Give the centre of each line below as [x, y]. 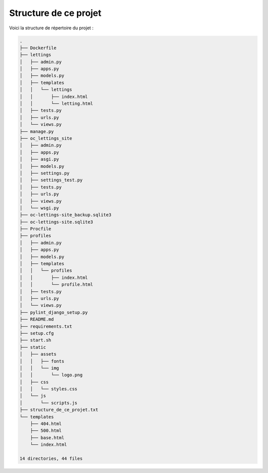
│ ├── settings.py [44, 173]
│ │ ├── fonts [42, 361]
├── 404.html [46, 424]
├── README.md [37, 319]
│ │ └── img [39, 368]
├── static [33, 347]
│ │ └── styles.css [49, 389]
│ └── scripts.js [49, 403]
